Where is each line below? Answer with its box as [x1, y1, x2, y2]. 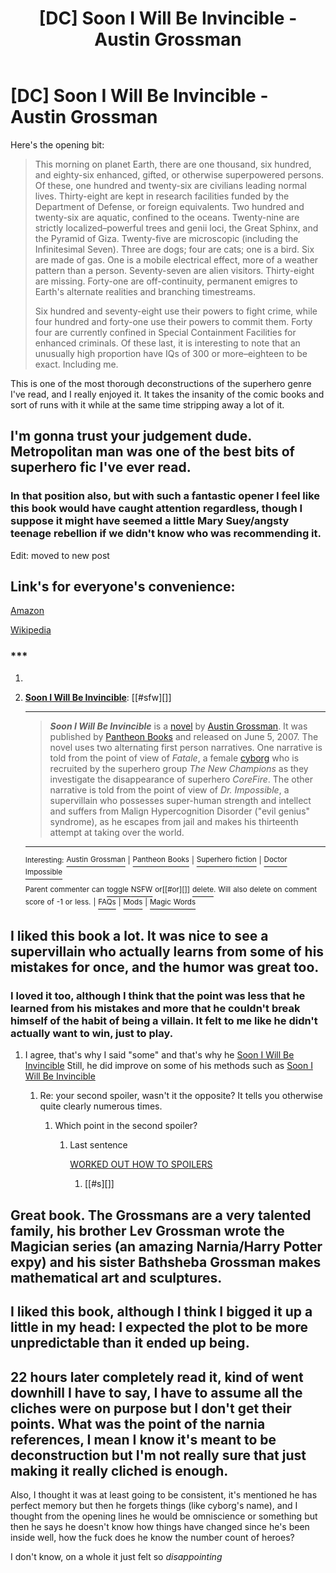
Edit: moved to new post [10, 549, 110, 561]
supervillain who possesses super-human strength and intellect [49, 794, 312, 806]
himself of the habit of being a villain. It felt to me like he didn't [10, 1014, 318, 1028]
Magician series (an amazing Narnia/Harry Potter [10, 1238, 323, 1255]
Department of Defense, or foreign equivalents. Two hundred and [34, 200, 305, 212]
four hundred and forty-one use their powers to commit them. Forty [34, 315, 313, 327]
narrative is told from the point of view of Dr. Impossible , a [49, 783, 290, 796]
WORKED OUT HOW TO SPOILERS [69, 1158, 213, 1171]
